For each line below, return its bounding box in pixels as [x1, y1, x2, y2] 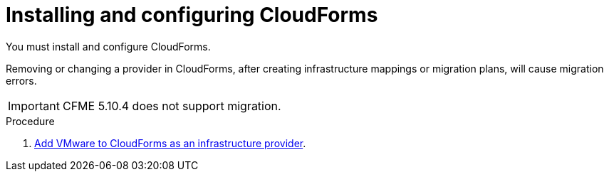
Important [8, 98, 60, 113]
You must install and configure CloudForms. [6, 40, 211, 53]
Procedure [6, 114, 55, 127]
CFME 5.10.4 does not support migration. [62, 98, 281, 113]
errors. [6, 74, 37, 87]
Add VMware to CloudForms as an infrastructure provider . [34, 136, 306, 149]
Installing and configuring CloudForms [6, 3, 378, 27]
